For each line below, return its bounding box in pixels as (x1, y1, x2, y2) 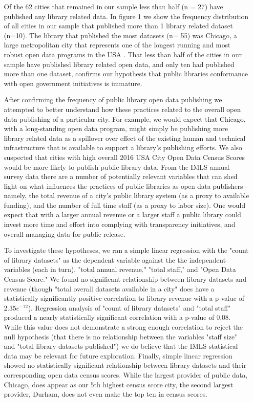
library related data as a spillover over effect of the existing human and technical (4, 133, 246, 143)
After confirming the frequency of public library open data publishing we (4, 94, 222, 105)
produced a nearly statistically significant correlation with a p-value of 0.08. (4, 312, 231, 322)
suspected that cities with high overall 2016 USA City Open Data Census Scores (4, 152, 245, 162)
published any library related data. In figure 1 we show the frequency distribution (4, 11, 249, 21)
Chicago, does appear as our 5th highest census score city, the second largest (4, 379, 233, 389)
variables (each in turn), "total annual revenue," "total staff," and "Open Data (4, 264, 236, 274)
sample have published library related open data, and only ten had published (4, 59, 234, 69)
